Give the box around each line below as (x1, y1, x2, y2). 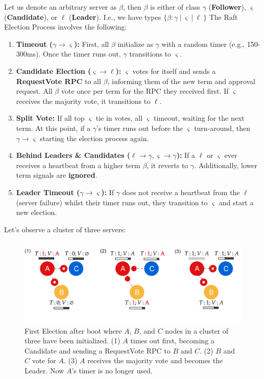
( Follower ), (208, 2, 246, 12)
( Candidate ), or (4, 11, 58, 22)
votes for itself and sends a (132, 65, 216, 76)
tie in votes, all (95, 113, 142, 123)
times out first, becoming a (130, 335, 214, 346)
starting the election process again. (40, 132, 149, 143)
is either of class (150, 2, 200, 12)
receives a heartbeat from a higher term (16, 159, 140, 170)
